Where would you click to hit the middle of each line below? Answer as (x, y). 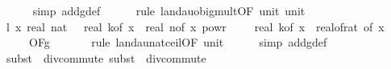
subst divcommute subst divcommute (106, 57)
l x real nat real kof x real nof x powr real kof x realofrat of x (195, 26)
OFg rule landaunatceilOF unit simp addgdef (178, 42)
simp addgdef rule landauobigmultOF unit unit (169, 10)
